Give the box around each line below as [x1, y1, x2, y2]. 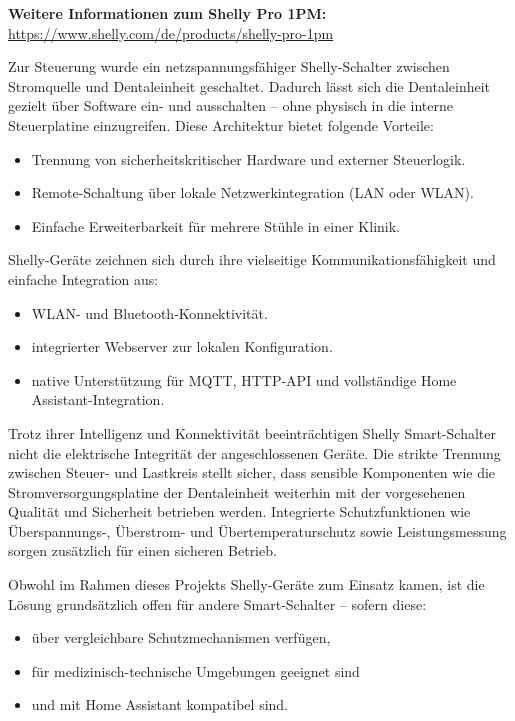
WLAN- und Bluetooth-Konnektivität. [31, 302, 268, 323]
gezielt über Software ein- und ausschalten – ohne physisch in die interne [8, 95, 453, 116]
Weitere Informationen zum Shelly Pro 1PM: [8, 3, 327, 23]
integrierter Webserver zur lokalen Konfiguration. [31, 336, 333, 357]
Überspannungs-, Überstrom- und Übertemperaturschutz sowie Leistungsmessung [8, 520, 507, 541]
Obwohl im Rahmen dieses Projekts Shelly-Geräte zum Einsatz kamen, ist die [8, 574, 485, 595]
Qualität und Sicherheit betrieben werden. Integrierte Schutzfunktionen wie [8, 501, 471, 522]
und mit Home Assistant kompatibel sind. [31, 694, 288, 715]
